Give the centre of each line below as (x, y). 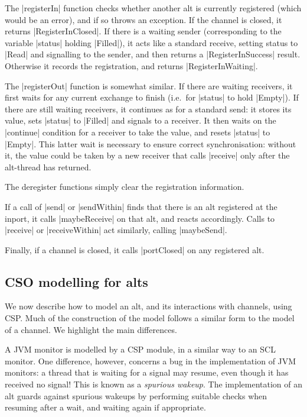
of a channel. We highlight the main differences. (91, 329)
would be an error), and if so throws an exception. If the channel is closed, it (143, 19)
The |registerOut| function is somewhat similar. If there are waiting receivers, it (149, 85)
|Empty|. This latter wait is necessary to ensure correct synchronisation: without (151, 143)
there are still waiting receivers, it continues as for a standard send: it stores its (148, 109)
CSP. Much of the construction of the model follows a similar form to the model (150, 318)
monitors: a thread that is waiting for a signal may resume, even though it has (147, 372)
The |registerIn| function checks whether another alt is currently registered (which (153, 8)
